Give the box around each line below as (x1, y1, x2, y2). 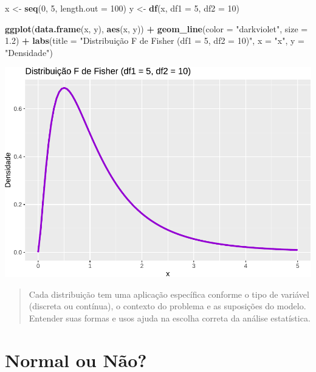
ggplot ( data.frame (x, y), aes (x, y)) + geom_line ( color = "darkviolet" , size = (5, 22, 308, 35)
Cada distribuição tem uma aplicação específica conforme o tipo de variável (29, 287, 309, 300)
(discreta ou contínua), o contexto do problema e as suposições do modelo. (29, 300, 306, 312)
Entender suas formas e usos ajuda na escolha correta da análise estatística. (29, 311, 311, 324)
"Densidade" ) (5, 46, 53, 58)
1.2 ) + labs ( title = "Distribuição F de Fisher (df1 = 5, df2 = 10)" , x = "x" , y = (5, 34, 304, 47)
